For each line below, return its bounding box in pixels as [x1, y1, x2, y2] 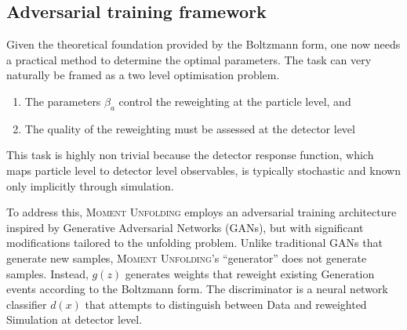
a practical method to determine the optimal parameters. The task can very [6, 51, 372, 67]
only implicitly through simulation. [6, 177, 174, 194]
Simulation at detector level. [6, 311, 143, 328]
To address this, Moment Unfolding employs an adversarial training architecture [6, 204, 397, 220]
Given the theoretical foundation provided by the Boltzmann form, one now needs [6, 36, 401, 53]
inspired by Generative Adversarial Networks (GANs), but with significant [6, 219, 364, 235]
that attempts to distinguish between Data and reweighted [85, 296, 367, 312]
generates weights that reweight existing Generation [125, 265, 375, 281]
